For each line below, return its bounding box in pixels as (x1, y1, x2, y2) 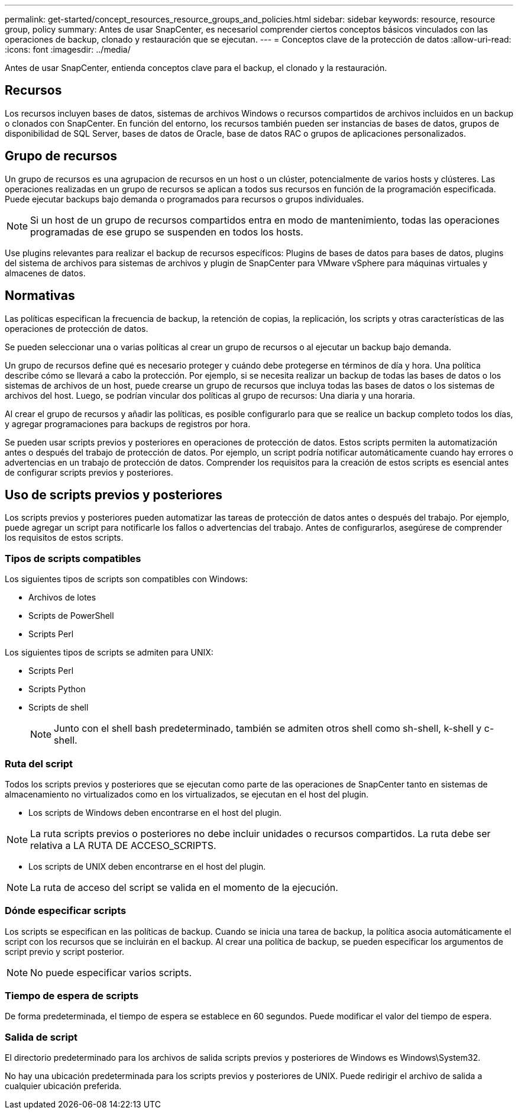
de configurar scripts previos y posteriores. (5, 467, 173, 477)
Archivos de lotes (28, 592, 96, 603)
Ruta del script (5, 757, 73, 770)
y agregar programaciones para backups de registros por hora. (5, 418, 251, 429)
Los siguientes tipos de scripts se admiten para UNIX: (5, 647, 213, 658)
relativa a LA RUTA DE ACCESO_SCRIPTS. (30, 839, 216, 851)
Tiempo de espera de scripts (5, 990, 139, 1002)
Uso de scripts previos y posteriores (5, 487, 222, 502)
